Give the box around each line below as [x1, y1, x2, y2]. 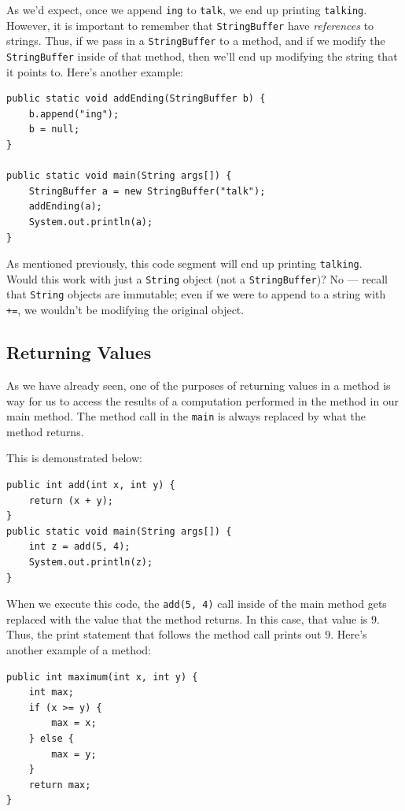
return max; [28, 779, 91, 791]
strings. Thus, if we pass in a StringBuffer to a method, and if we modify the [6, 32, 385, 49]
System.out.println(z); [28, 556, 153, 568]
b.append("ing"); [28, 108, 120, 120]
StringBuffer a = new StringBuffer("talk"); [28, 185, 266, 197]
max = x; [51, 717, 97, 729]
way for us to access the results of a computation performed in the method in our [6, 392, 399, 409]
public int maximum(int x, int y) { [6, 671, 198, 683]
